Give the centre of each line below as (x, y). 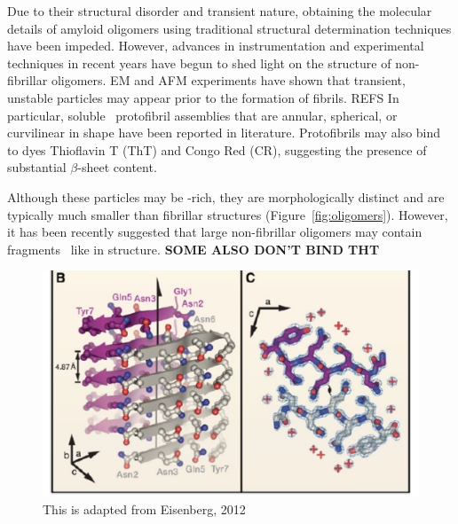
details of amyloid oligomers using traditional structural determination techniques (229, 28)
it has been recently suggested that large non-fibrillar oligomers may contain (215, 232)
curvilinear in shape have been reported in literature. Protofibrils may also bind (224, 133)
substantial (37, 167)
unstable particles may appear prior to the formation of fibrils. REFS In (203, 97)
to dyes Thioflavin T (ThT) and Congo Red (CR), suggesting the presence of (217, 149)
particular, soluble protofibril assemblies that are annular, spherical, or (202, 115)
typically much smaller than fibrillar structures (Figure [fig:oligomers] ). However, (228, 214)
